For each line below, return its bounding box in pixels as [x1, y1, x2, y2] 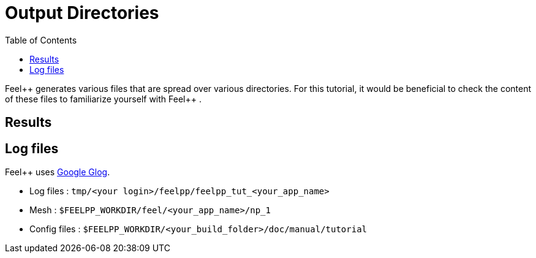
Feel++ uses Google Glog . [5, 167, 110, 178]
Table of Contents [5, 34, 77, 45]
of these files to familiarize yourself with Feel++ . [5, 93, 202, 104]
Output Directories [5, 2, 159, 23]
